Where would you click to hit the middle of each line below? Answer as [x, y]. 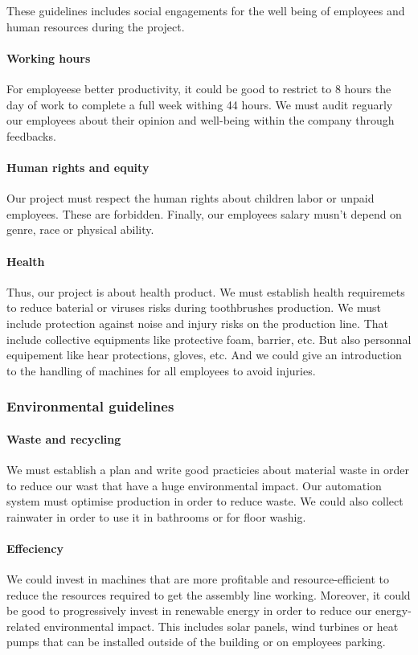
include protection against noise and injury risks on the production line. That [197, 323]
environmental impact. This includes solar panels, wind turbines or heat [221, 626]
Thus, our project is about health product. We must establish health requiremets [206, 291]
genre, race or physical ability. [80, 229]
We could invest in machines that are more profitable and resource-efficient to [198, 579]
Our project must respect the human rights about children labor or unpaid [191, 198]
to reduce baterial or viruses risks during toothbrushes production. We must [194, 307]
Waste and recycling [64, 438]
